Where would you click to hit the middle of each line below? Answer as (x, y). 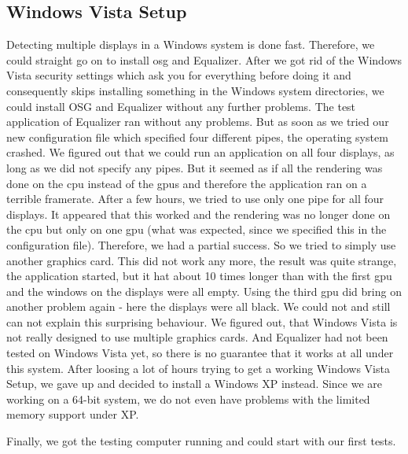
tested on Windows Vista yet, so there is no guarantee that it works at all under (200, 353)
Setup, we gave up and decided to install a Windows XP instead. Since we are (195, 384)
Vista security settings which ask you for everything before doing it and (179, 75)
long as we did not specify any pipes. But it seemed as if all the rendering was (195, 167)
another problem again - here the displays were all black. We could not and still (198, 306)
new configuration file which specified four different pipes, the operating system (197, 137)
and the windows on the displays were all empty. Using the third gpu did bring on (204, 291)
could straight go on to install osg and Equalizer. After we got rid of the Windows (204, 59)
